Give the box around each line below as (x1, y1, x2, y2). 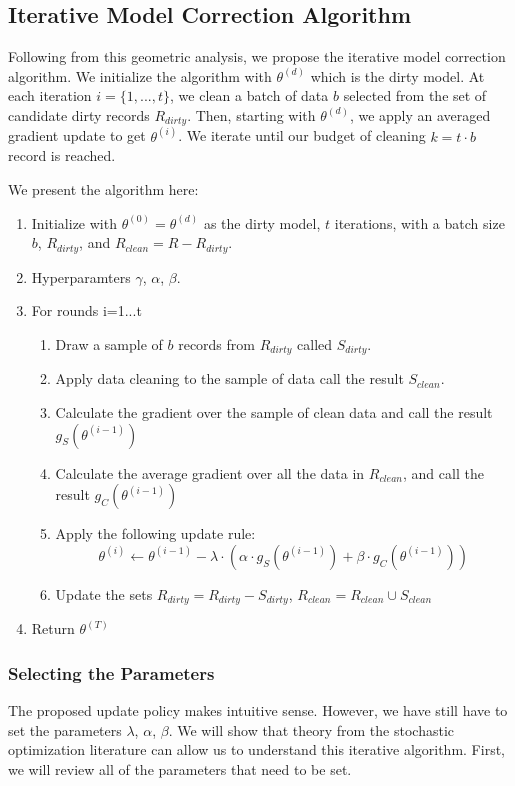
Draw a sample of (55, 333, 163, 354)
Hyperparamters (31, 266, 131, 287)
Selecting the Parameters (8, 660, 215, 685)
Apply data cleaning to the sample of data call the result (55, 368, 404, 389)
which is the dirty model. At (310, 65, 485, 86)
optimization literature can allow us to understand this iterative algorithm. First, (8, 739, 505, 760)
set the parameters (8, 719, 122, 740)
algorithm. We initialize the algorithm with (8, 65, 272, 86)
